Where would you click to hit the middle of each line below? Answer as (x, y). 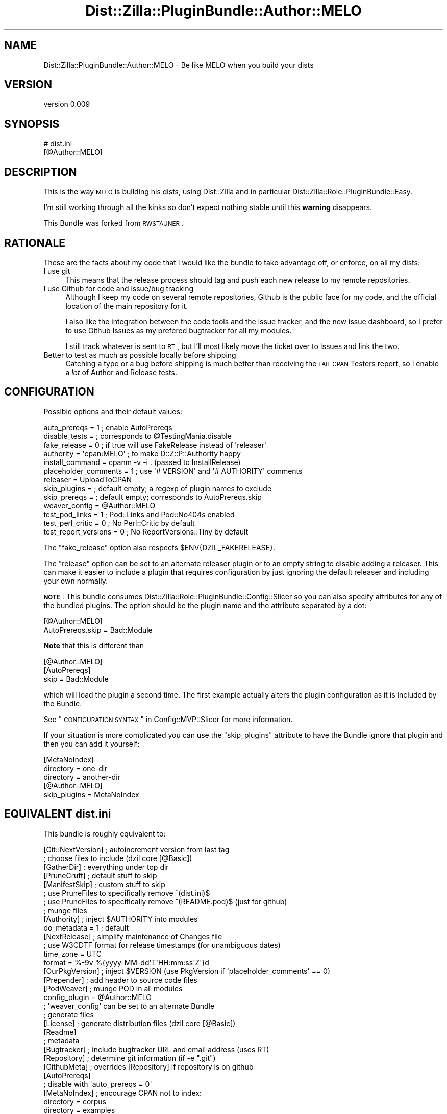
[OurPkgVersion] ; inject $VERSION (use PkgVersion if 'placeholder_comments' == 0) (187, 971)
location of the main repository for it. (127, 306)
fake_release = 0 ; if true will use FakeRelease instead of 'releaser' (155, 445)
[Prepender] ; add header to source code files (120, 980)
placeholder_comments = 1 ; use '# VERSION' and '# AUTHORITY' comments (173, 471)
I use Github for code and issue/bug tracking (119, 288)
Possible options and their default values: (113, 411)
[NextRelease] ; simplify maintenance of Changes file (133, 936)
